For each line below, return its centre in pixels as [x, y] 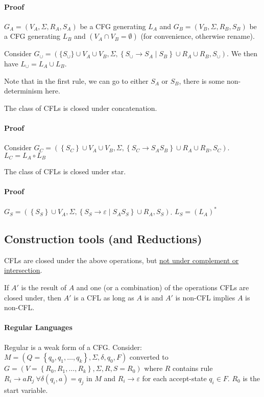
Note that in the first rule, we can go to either [76, 80]
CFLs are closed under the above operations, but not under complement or [122, 260]
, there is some [202, 80]
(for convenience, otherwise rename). [198, 36]
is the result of [44, 287]
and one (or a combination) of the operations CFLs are [163, 287]
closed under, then [33, 297]
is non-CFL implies [205, 297]
